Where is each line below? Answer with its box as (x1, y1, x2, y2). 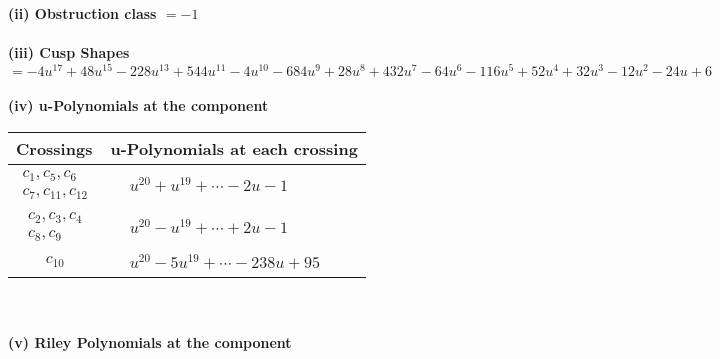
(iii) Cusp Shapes (8, 42, 130, 63)
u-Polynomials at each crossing (110, 137, 358, 161)
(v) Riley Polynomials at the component (8, 332, 292, 353)
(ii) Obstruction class (8, 3, 157, 23)
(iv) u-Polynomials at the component (8, 95, 269, 116)
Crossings (16, 137, 93, 161)
